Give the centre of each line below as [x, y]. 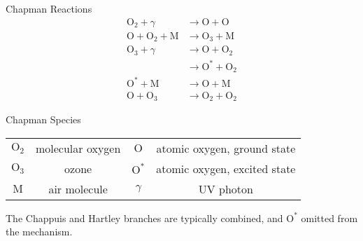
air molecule [78, 188]
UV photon [226, 188]
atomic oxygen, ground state [226, 148]
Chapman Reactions [49, 8]
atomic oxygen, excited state [226, 168]
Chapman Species [43, 119]
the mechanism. [39, 232]
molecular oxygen [78, 148]
